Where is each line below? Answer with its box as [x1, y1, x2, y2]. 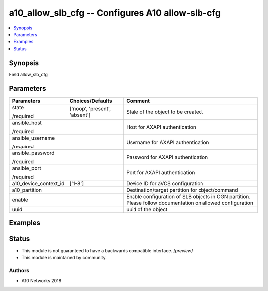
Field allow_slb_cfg [9, 72, 48, 77]
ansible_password [12, 149, 55, 156]
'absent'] [69, 111, 91, 118]
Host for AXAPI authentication [126, 123, 196, 130]
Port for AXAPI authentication [126, 169, 195, 176]
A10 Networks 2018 [21, 277, 62, 283]
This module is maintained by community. [21, 255, 107, 261]
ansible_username [12, 134, 55, 141]
